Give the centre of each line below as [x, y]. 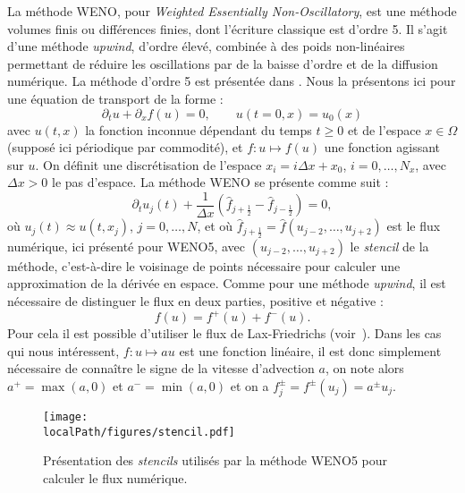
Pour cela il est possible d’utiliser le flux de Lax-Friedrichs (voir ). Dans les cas [224, 333]
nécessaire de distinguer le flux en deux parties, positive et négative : [195, 301]
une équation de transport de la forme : [115, 98]
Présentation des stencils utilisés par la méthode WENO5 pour [216, 460]
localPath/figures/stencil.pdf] [139, 432]
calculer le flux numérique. [115, 477]
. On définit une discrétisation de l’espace [148, 164]
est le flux [414, 226]
